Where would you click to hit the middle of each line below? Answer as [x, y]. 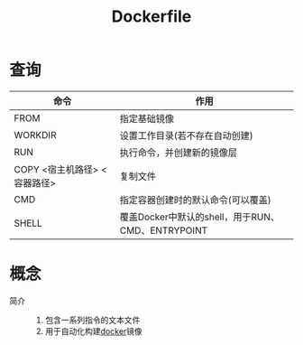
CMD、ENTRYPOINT [164, 230]
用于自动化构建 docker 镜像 [93, 331]
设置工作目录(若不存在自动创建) [187, 135]
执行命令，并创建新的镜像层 [178, 153]
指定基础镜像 [147, 118]
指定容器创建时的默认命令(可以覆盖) [196, 200]
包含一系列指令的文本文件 [92, 320]
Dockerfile [151, 17]
